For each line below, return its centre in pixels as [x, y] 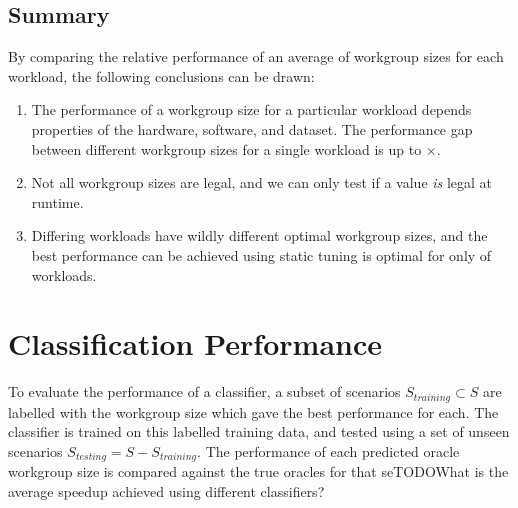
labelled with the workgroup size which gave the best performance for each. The [253, 411]
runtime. [57, 201]
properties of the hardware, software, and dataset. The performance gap [252, 128]
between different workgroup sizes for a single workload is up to [226, 148]
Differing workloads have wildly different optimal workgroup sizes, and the [259, 235]
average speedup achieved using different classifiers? [166, 490]
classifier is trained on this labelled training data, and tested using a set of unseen [259, 431]
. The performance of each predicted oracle [328, 450]
